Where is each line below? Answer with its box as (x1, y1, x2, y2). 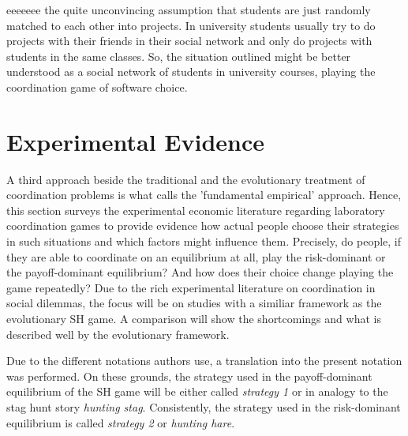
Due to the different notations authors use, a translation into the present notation (6, 352, 402, 369)
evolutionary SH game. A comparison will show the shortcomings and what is (6, 310, 381, 327)
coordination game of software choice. (6, 78, 188, 95)
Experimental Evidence (6, 125, 265, 157)
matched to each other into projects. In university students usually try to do (6, 17, 376, 33)
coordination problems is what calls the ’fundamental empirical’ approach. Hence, (6, 186, 402, 203)
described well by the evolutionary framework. (6, 325, 230, 342)
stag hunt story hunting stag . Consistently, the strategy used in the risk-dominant (6, 399, 401, 415)
